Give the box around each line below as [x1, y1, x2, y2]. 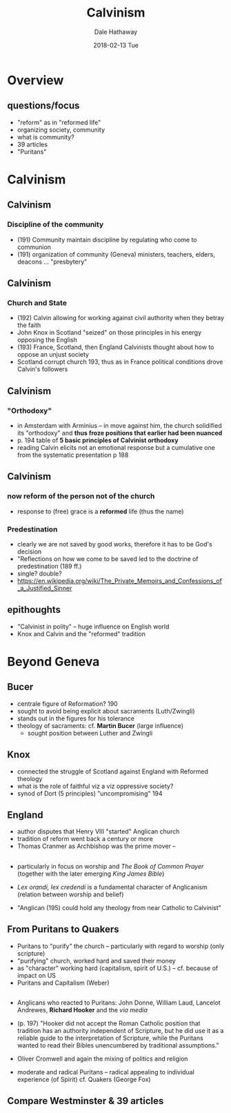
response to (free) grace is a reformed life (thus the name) [17, 507, 184, 515]
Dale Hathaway [94, 28, 138, 36]
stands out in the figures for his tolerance [17, 714, 134, 722]
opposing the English [17, 336, 77, 344]
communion [17, 243, 52, 251]
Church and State [7, 298, 68, 308]
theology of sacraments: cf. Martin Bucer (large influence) [17, 721, 184, 729]
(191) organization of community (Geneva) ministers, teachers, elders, [17, 250, 215, 258]
